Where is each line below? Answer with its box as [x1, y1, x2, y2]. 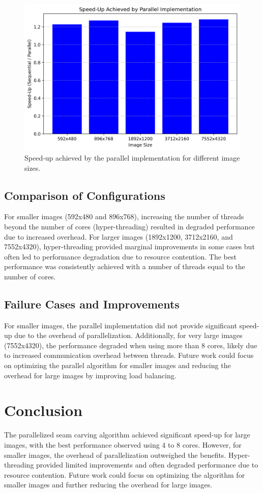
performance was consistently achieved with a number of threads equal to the [4, 261, 245, 272]
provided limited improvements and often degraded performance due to [36, 459, 258, 470]
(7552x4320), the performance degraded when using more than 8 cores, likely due [4, 340, 257, 350]
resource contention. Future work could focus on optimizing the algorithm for [4, 469, 245, 480]
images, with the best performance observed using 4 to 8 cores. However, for [4, 439, 242, 450]
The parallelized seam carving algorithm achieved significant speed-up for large [4, 429, 250, 440]
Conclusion [4, 400, 83, 421]
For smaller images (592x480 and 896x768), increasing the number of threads [4, 211, 244, 222]
